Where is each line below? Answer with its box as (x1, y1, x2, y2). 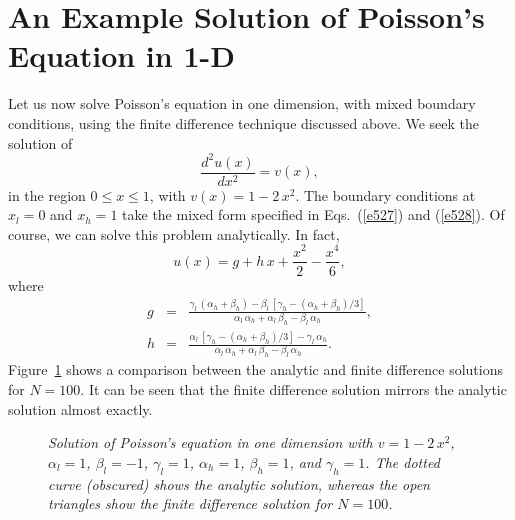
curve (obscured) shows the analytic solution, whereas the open (48, 473, 430, 494)
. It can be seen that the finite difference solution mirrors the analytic (80, 378, 507, 399)
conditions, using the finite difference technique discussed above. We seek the (8, 112, 480, 133)
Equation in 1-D (8, 35, 235, 76)
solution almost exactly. (8, 398, 153, 419)
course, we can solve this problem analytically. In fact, (8, 223, 340, 244)
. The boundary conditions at (295, 184, 476, 205)
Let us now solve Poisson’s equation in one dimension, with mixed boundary (8, 93, 476, 114)
